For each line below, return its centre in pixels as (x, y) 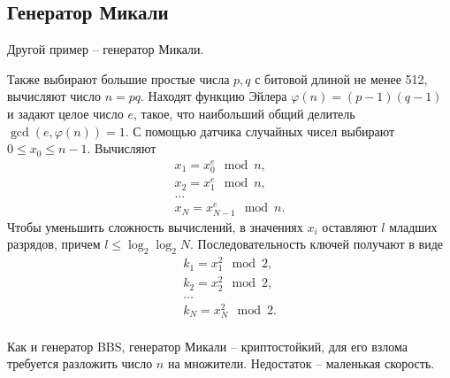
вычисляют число (54, 96)
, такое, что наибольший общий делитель (244, 113)
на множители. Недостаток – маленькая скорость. (301, 363)
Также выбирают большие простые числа (118, 78)
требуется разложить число (80, 363)
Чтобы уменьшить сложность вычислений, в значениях (155, 226)
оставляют (350, 226)
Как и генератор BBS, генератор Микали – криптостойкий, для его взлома (208, 346)
